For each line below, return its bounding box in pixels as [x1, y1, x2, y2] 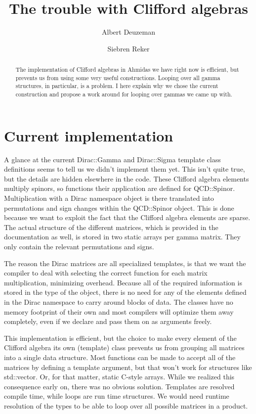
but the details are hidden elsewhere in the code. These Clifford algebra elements [4, 173, 249, 184]
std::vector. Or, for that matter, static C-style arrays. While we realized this [4, 371, 235, 382]
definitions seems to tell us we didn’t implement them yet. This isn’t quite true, [4, 164, 245, 174]
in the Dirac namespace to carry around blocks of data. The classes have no [4, 296, 233, 307]
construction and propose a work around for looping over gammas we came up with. [15, 90, 232, 98]
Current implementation [4, 125, 173, 145]
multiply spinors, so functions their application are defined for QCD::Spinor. [4, 183, 235, 193]
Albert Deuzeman [102, 27, 155, 37]
